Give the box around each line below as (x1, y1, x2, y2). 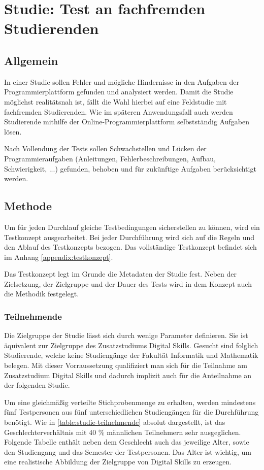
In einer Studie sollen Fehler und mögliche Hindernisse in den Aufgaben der (4, 76, 240, 87)
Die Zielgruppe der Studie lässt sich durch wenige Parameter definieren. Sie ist (4, 330, 248, 341)
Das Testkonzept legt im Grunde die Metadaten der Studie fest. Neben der (4, 268, 237, 279)
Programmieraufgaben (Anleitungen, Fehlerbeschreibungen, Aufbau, (4, 153, 216, 163)
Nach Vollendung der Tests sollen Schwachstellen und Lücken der (4, 143, 207, 154)
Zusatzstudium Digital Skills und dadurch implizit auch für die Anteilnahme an (4, 370, 252, 380)
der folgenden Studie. (4, 380, 70, 390)
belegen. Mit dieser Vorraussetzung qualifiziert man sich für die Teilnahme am (4, 360, 247, 371)
